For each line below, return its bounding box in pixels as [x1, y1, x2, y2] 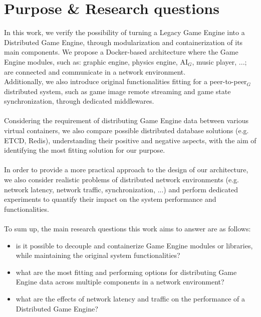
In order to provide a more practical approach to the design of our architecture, [4, 164, 248, 175]
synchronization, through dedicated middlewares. [4, 96, 154, 106]
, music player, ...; [192, 56, 247, 67]
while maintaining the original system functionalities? [16, 250, 180, 260]
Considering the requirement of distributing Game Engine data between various [4, 115, 249, 126]
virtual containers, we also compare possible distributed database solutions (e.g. [4, 125, 249, 136]
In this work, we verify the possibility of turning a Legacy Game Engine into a [4, 27, 245, 38]
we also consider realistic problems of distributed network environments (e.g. [4, 174, 239, 185]
